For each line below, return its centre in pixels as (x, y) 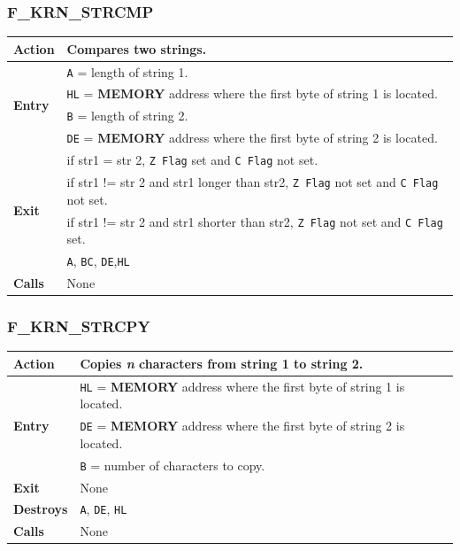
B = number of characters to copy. (172, 465)
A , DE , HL (103, 509)
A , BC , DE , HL (98, 261)
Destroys (41, 509)
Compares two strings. (137, 48)
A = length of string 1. (127, 71)
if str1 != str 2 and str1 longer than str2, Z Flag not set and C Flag (253, 182)
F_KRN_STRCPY (79, 326)
